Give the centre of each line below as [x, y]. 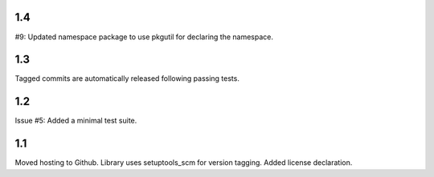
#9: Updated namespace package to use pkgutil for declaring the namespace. [144, 37]
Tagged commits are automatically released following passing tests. [127, 78]
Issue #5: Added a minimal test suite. [76, 121]
